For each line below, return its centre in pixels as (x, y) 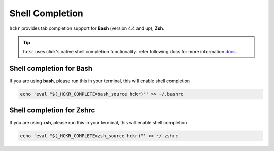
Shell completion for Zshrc (52, 110)
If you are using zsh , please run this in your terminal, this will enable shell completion (98, 122)
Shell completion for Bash (51, 69)
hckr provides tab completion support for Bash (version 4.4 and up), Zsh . (87, 28)
